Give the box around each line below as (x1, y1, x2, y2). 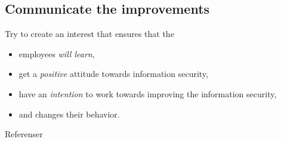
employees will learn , (18, 47, 95, 60)
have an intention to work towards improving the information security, (18, 87, 277, 100)
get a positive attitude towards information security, (18, 67, 208, 80)
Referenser (5, 128, 43, 140)
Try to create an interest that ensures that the (5, 27, 174, 40)
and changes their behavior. (18, 107, 120, 120)
